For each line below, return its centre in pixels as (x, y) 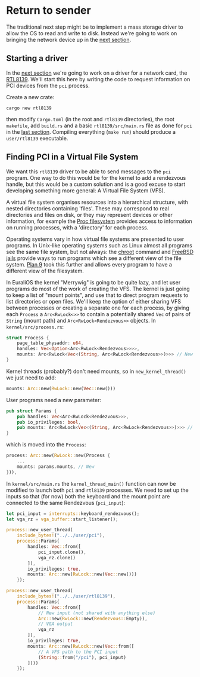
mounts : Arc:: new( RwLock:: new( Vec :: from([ (81, 646)
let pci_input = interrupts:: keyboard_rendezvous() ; (73, 514)
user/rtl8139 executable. (37, 138)
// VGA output (55, 624)
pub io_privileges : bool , (49, 422)
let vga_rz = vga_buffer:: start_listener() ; (62, 519)
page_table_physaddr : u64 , (50, 343)
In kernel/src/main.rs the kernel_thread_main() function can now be (91, 483)
